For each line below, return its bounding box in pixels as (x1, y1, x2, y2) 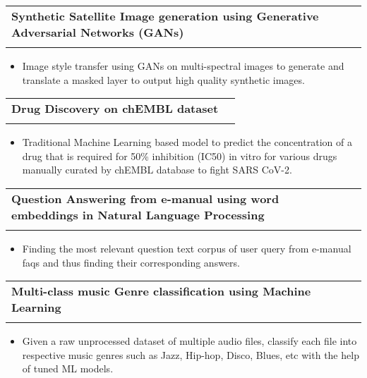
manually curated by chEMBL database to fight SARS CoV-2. (22, 162, 292, 177)
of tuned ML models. (22, 361, 114, 376)
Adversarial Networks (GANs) (11, 24, 184, 40)
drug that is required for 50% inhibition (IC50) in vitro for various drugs (22, 148, 337, 163)
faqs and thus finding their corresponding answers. (22, 255, 240, 269)
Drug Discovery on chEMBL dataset (11, 100, 219, 117)
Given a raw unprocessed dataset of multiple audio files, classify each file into (22, 334, 357, 348)
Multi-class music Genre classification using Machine (11, 283, 311, 300)
